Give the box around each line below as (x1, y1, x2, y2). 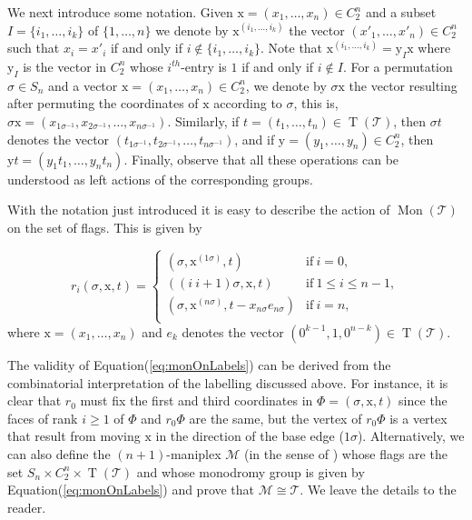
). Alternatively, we (357, 426, 465, 445)
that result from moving (7, 426, 141, 445)
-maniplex (166, 444, 221, 463)
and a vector (48, 75, 118, 95)
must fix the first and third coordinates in (80, 391, 313, 410)
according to (213, 94, 282, 113)
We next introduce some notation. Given (7, 3, 233, 21)
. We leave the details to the (300, 480, 457, 499)
